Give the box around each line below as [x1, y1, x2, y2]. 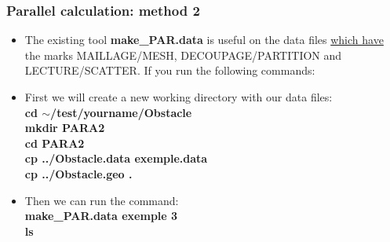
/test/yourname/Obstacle [50, 104, 192, 120]
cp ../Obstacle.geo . [24, 165, 133, 181]
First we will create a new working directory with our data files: [24, 89, 333, 104]
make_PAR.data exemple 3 [24, 207, 178, 224]
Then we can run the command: [24, 192, 179, 208]
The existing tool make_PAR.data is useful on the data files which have [24, 31, 384, 48]
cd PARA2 [24, 134, 85, 151]
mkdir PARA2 [24, 119, 105, 136]
